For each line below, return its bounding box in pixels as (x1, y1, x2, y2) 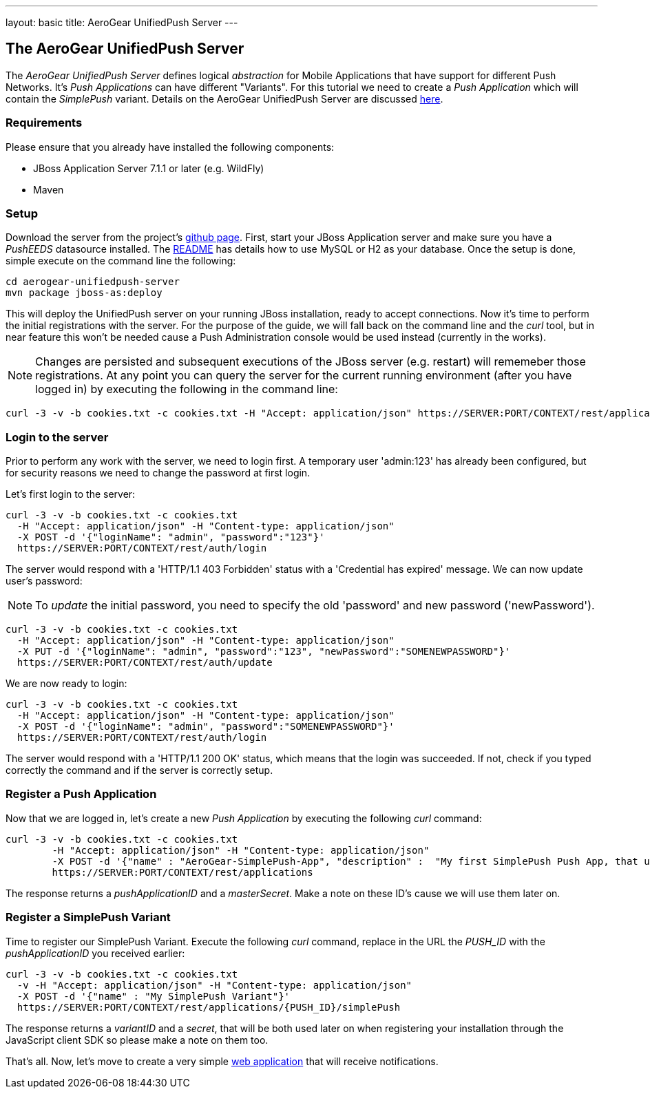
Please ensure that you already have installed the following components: (6, 140, 335, 153)
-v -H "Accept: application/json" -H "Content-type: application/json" (17, 979, 412, 991)
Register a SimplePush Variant (6, 910, 171, 925)
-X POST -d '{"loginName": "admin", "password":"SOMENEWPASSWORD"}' (17, 721, 395, 733)
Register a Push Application (6, 787, 157, 801)
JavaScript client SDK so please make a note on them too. (6, 1033, 269, 1046)
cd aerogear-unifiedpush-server (6, 276, 180, 288)
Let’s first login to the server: (6, 488, 136, 501)
